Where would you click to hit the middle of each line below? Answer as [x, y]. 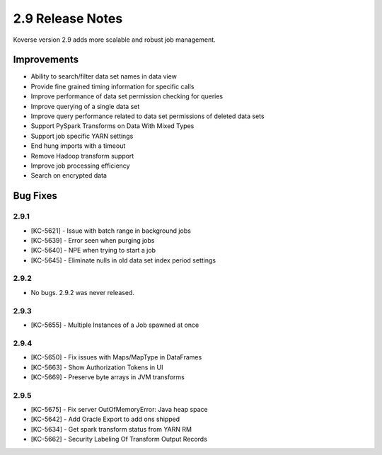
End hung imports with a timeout [78, 146]
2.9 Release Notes [68, 18]
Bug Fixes [35, 196]
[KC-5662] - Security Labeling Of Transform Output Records [119, 439]
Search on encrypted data [69, 175]
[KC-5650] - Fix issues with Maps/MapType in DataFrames [116, 357]
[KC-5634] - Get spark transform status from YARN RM [111, 429]
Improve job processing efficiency [80, 166]
